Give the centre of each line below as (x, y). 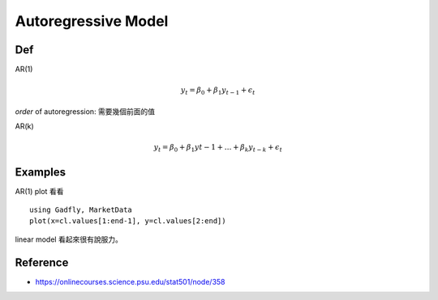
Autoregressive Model (92, 21)
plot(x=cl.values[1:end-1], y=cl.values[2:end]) (128, 221)
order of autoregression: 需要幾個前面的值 (85, 111)
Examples (41, 172)
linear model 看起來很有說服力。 (69, 239)
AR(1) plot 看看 (39, 191)
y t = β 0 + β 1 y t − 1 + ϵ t (218, 91)
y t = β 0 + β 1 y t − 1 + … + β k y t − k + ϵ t (218, 148)
